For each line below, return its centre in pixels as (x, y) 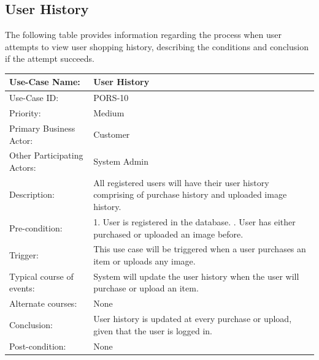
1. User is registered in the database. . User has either (194, 221)
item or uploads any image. (144, 261)
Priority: (25, 113)
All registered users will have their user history (181, 182)
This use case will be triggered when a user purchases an (200, 249)
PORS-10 (111, 98)
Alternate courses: (43, 303)
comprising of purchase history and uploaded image (190, 194)
